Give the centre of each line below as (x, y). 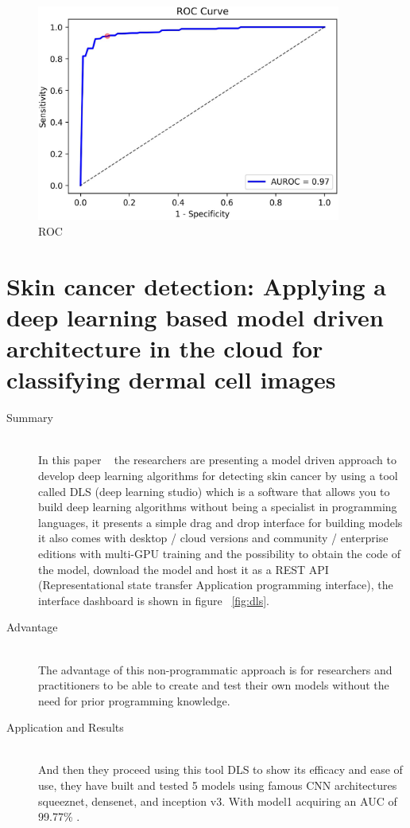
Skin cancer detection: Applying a (197, 285)
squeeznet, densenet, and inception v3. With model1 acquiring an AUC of (218, 801)
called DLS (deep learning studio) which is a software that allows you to (214, 491)
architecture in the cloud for (165, 348)
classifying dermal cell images (171, 379)
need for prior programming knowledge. (134, 700)
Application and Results (65, 727)
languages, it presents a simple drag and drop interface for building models (220, 522)
